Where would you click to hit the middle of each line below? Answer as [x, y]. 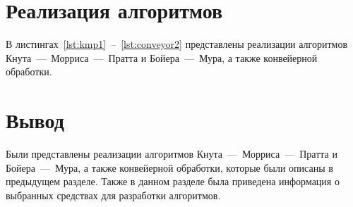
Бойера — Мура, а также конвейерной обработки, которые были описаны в [169, 167]
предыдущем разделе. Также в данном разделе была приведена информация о [173, 181]
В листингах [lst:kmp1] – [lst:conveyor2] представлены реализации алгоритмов [177, 44]
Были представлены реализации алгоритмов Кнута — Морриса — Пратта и [172, 154]
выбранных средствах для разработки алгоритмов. [113, 195]
